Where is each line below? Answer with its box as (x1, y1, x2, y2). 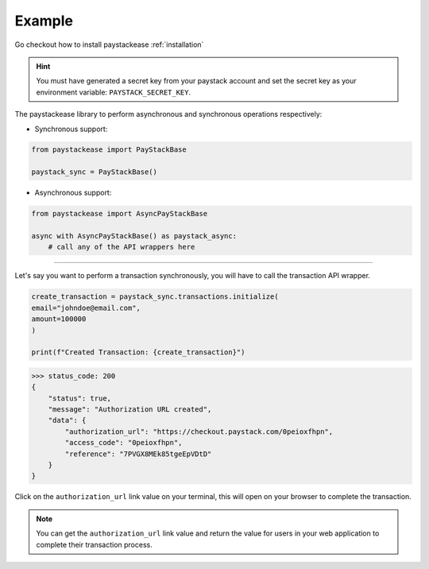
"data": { (48, 416, 87, 425)
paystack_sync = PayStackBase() (31, 168, 158, 176)
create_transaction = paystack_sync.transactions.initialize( (31, 292, 279, 301)
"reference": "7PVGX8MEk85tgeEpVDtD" (64, 449, 212, 459)
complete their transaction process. (36, 540, 153, 549)
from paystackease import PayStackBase (31, 145, 187, 154)
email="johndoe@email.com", (31, 303, 141, 312)
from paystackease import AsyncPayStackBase (31, 209, 208, 219)
